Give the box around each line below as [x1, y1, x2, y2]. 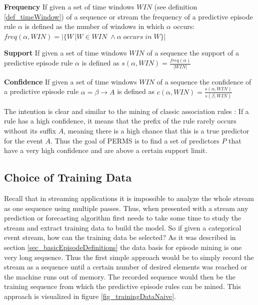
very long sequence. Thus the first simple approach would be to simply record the [4, 251, 254, 262]
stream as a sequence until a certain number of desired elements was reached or [4, 261, 247, 272]
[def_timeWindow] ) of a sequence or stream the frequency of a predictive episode [4, 11, 253, 21]
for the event [4, 135, 43, 145]
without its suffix [4, 125, 56, 135]
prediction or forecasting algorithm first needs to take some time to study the [4, 212, 241, 223]
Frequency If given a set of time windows [4, 1, 134, 11]
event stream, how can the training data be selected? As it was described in [4, 232, 236, 242]
